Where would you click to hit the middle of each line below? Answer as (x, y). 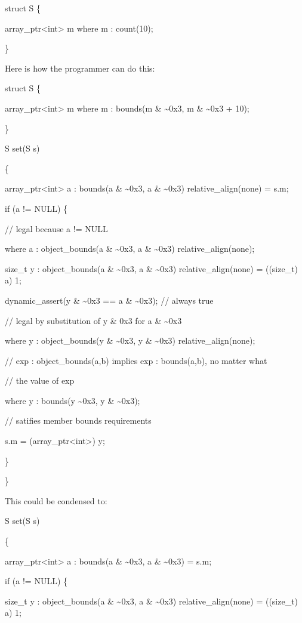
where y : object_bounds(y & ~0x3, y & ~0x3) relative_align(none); (130, 340)
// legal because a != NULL (56, 228)
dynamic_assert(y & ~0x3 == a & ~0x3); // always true (109, 300)
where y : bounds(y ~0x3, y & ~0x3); (73, 400)
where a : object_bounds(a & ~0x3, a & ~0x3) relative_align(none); (130, 249)
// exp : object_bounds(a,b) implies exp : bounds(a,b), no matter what (136, 360)
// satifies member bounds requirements (78, 420)
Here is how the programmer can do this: (80, 68)
